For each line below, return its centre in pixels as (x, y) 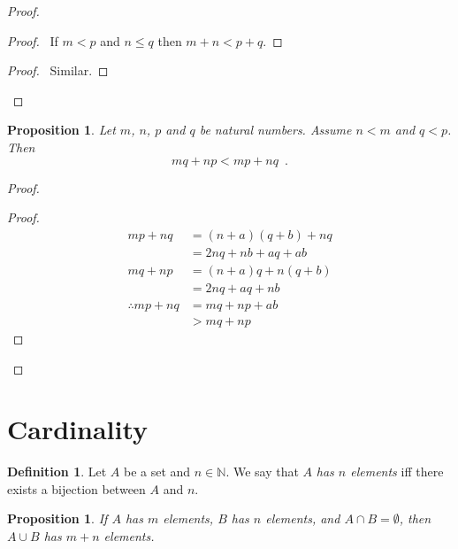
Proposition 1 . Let (61, 130)
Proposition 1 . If (57, 518)
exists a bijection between (76, 488)
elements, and (303, 518)
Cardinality (78, 429)
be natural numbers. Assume (275, 130)
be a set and (157, 472)
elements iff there (397, 472)
